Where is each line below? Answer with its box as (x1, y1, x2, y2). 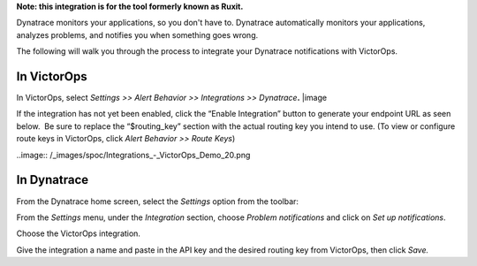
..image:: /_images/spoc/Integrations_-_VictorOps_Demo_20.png (16, 149, 251, 160)
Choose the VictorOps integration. (16, 228, 141, 239)
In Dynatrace (16, 172, 89, 187)
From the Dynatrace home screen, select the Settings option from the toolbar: (16, 195, 299, 207)
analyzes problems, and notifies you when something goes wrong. (16, 29, 259, 40)
